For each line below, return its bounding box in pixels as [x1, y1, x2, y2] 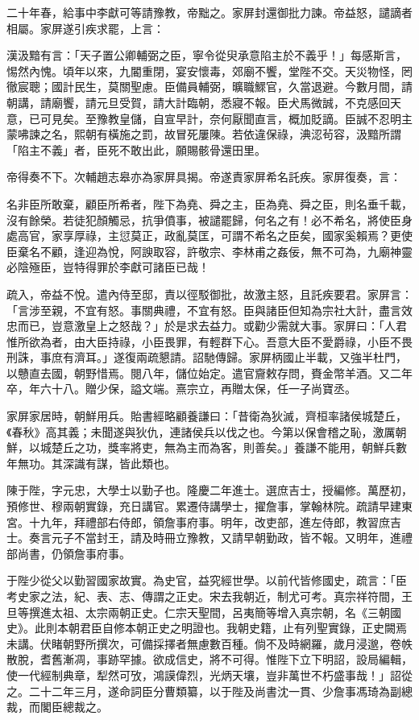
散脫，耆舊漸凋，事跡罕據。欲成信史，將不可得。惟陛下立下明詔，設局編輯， [6, 651, 413, 668]
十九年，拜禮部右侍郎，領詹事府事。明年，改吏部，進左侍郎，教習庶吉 [28, 513, 401, 530]
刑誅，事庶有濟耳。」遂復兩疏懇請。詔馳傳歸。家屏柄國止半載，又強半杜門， [6, 349, 407, 366]
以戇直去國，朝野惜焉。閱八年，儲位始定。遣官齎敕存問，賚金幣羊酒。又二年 [6, 364, 413, 381]
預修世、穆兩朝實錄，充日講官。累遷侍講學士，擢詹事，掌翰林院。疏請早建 [6, 498, 401, 515]
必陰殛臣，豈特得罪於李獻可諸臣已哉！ [6, 259, 209, 275]
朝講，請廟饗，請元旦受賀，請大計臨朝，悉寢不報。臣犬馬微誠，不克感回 [6, 93, 390, 110]
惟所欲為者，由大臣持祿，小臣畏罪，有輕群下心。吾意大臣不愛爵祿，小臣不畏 [6, 333, 413, 350]
